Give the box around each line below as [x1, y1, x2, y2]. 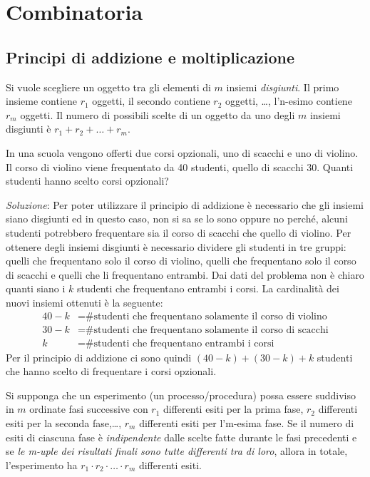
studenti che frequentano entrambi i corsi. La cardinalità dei [76, 281, 339, 296]
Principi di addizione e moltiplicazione [6, 46, 295, 68]
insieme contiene [6, 93, 78, 108]
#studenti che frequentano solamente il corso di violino [85, 311, 327, 322]
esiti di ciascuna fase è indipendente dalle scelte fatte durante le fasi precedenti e [6, 429, 357, 444]
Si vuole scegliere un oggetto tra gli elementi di [6, 79, 211, 94]
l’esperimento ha [6, 457, 78, 472]
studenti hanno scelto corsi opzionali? [6, 173, 169, 188]
